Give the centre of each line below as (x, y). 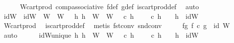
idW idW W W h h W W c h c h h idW (101, 16)
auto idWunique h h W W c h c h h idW (101, 35)
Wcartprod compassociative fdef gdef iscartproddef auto (109, 6)
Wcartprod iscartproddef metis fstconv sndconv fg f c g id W (117, 25)
